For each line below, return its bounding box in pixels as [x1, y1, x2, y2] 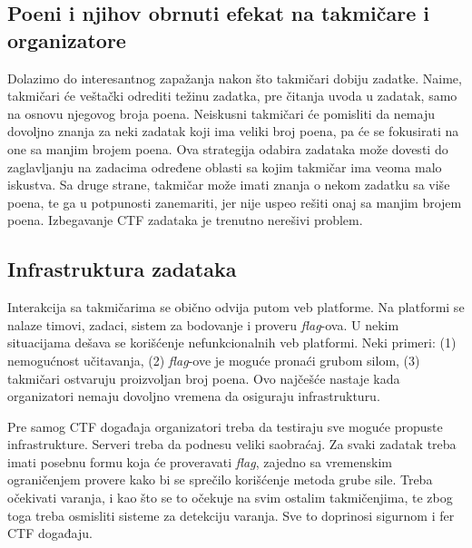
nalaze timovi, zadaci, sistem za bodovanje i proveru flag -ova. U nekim [7, 315, 399, 334]
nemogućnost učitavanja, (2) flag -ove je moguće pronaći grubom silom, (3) [7, 350, 420, 369]
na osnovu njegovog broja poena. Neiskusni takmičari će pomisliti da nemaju [7, 103, 435, 122]
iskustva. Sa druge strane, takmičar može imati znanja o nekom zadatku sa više [7, 175, 450, 194]
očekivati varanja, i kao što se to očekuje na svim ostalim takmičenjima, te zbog [7, 488, 453, 507]
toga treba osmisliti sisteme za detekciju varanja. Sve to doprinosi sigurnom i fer [7, 505, 455, 524]
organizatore [7, 25, 126, 54]
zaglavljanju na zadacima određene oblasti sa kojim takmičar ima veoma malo [7, 157, 442, 176]
